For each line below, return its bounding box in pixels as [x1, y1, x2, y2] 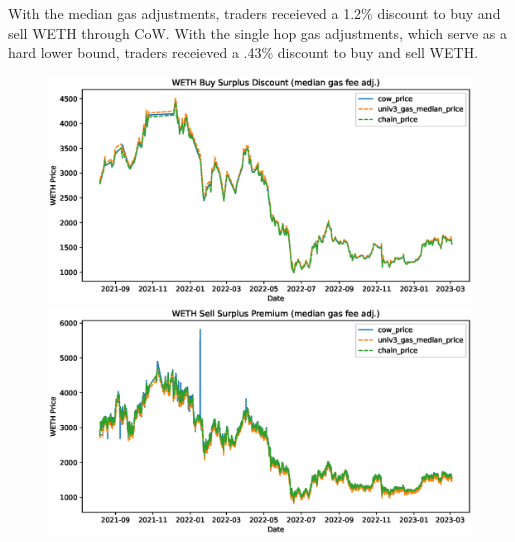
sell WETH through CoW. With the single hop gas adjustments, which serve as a [8, 22, 507, 43]
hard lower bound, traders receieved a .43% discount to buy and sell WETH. [8, 42, 479, 63]
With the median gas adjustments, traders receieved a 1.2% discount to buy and [8, 3, 501, 23]
